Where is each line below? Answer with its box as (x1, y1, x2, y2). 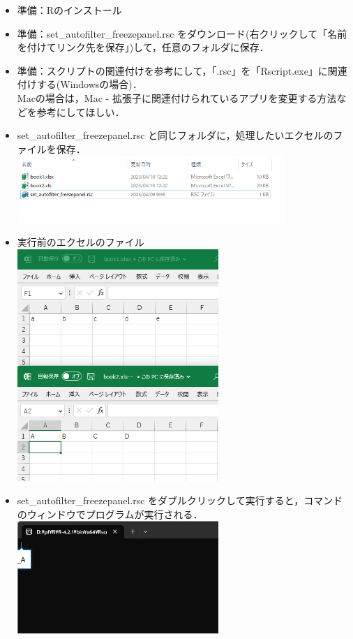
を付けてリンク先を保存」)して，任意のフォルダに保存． (17, 40, 269, 54)
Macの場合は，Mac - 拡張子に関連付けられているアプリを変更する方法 (17, 90, 337, 105)
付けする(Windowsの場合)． (17, 77, 142, 91)
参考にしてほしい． (36, 104, 125, 119)
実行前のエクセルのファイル (17, 235, 144, 249)
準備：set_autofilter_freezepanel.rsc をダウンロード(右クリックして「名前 (17, 26, 347, 41)
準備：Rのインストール (17, 3, 122, 17)
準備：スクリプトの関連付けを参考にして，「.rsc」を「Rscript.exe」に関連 (17, 63, 347, 78)
